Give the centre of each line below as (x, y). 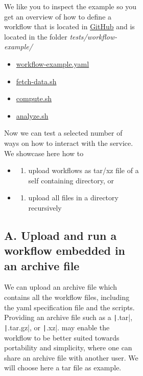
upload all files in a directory (73, 198)
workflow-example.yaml (53, 63)
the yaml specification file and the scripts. (69, 307)
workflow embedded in (65, 250)
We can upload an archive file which (61, 287)
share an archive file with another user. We (71, 357)
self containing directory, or (71, 180)
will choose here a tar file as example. (63, 368)
